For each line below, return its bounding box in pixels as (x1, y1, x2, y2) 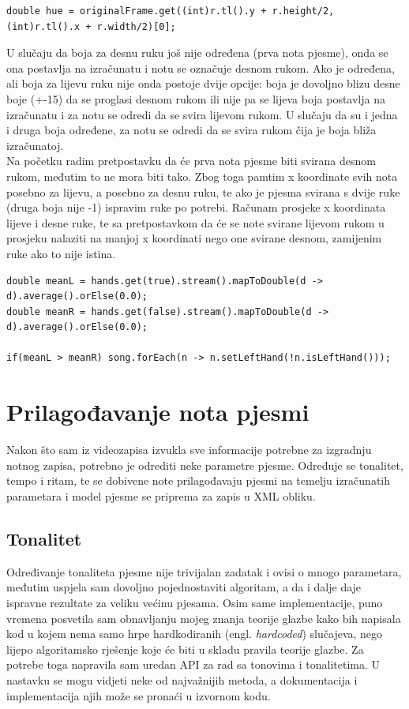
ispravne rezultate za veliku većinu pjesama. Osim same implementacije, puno (6, 594, 383, 610)
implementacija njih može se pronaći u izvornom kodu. (6, 687, 271, 703)
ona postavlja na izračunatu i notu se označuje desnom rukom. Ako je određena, (6, 59, 395, 76)
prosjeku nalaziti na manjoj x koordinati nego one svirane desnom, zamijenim (6, 230, 382, 246)
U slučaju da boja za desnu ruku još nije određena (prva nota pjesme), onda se (6, 44, 388, 61)
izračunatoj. (6, 137, 64, 153)
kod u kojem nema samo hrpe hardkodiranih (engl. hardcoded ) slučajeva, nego (6, 625, 383, 642)
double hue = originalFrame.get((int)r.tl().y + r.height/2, (6, 6, 335, 17)
